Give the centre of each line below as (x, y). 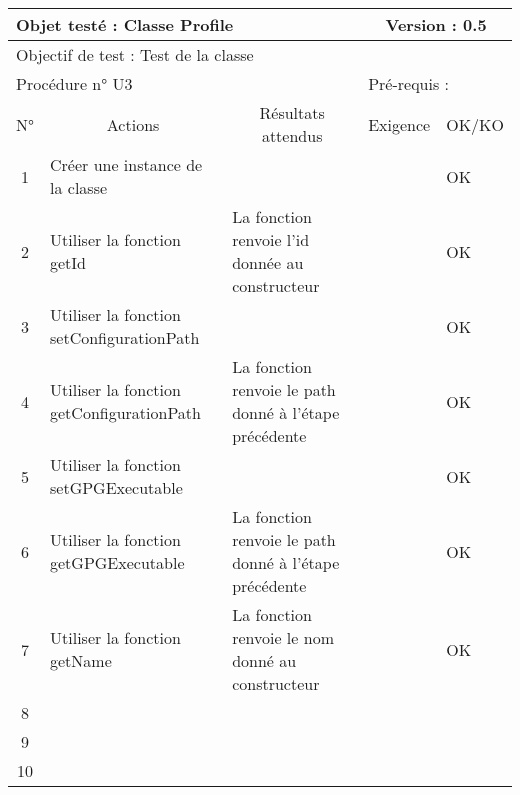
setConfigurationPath (125, 337)
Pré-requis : (409, 83)
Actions (133, 124)
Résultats (292, 112)
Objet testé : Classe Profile (125, 24)
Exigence (399, 124)
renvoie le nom (283, 637)
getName (81, 660)
